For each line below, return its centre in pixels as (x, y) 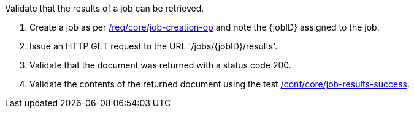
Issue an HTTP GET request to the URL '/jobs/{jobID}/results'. (154, 46)
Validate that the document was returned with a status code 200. (160, 65)
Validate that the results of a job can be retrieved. (105, 8)
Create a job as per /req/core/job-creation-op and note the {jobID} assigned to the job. (205, 27)
